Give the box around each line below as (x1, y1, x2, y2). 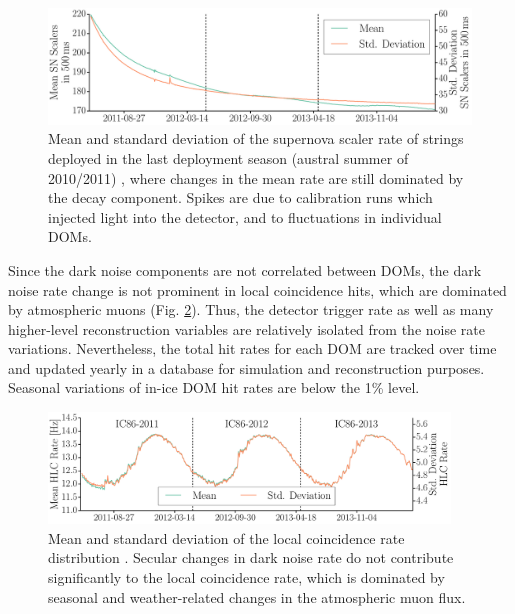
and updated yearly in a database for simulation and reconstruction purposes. (8, 357, 485, 378)
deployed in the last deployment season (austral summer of (48, 147, 409, 168)
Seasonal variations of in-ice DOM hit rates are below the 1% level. (8, 377, 420, 398)
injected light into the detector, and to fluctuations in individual (48, 206, 442, 227)
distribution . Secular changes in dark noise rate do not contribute (48, 547, 454, 568)
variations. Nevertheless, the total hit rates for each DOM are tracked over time (8, 338, 497, 359)
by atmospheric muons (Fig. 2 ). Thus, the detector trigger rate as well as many (8, 299, 494, 320)
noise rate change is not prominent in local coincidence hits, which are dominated (8, 279, 507, 300)
